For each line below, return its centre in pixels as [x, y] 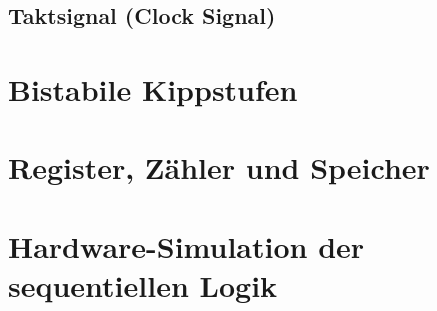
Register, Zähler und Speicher [219, 167]
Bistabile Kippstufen [153, 88]
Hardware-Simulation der [186, 245]
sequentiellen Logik [143, 284]
